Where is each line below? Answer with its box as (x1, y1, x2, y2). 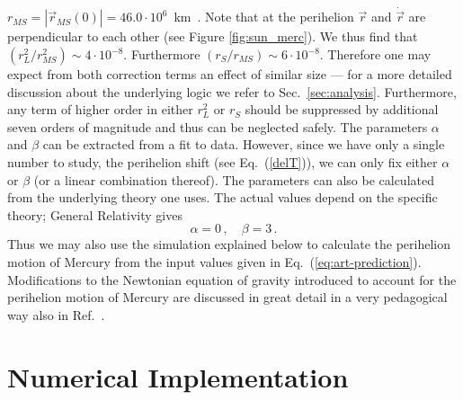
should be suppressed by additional (245, 100, 439, 119)
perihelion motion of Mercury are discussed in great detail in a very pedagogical (7, 288, 448, 307)
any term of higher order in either (7, 100, 193, 119)
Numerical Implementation (7, 358, 349, 395)
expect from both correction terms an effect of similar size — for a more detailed (7, 65, 452, 84)
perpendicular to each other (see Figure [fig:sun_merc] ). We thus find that (7, 27, 418, 46)
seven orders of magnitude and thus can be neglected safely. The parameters (7, 117, 428, 136)
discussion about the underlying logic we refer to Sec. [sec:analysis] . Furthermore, (7, 82, 457, 101)
